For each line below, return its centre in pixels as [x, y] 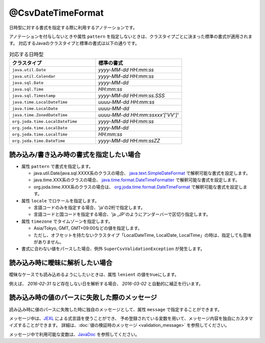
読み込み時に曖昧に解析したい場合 [61, 263]
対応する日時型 [26, 54]
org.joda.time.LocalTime [40, 134]
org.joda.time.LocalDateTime [45, 121]
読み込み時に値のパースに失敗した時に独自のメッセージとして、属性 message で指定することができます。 [116, 309]
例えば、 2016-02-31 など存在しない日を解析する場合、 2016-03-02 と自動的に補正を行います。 [106, 284]
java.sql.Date [28, 83]
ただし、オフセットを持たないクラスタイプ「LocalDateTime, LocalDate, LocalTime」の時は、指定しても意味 [143, 235]
